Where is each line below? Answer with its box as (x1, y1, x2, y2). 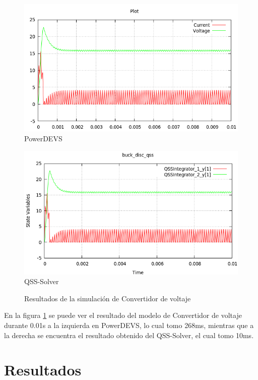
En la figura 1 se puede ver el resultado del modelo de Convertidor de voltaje (4, 310, 242, 320)
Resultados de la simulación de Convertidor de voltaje (24, 293, 191, 303)
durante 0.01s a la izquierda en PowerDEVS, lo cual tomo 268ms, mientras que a (4, 319, 254, 330)
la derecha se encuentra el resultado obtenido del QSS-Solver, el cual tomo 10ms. (4, 330, 254, 340)
